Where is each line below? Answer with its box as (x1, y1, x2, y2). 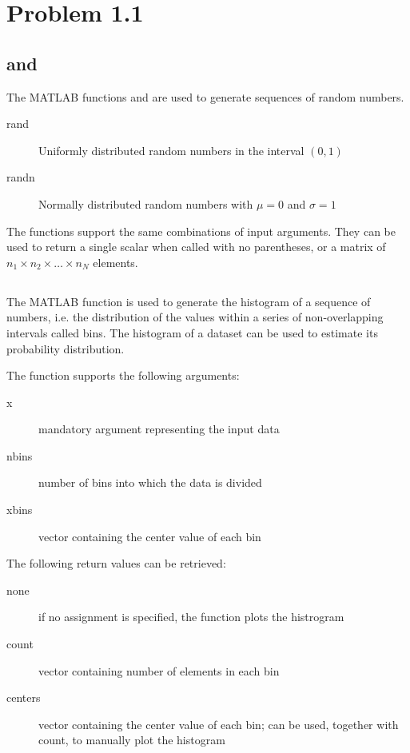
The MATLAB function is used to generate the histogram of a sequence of (6, 293, 371, 309)
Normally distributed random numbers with (38, 195, 253, 212)
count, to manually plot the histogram (38, 731, 225, 748)
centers (6, 689, 41, 706)
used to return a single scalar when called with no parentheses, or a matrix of (6, 238, 386, 255)
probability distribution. (6, 340, 125, 357)
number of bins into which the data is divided (38, 474, 262, 491)
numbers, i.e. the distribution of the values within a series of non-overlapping (6, 309, 384, 325)
